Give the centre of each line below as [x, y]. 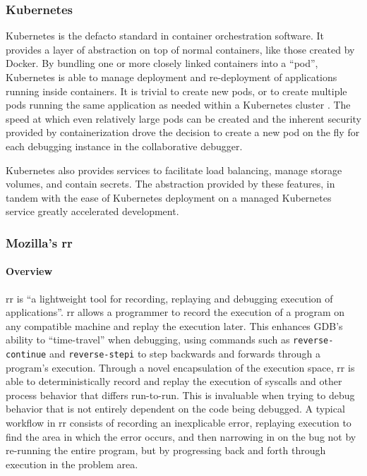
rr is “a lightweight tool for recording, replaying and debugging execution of [169, 298]
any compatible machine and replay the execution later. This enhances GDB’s [174, 325]
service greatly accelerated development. [92, 211]
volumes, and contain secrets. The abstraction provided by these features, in [170, 184]
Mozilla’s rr [39, 242]
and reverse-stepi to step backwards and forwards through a [185, 354]
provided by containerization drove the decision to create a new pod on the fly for [183, 132]
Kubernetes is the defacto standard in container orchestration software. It [165, 36]
